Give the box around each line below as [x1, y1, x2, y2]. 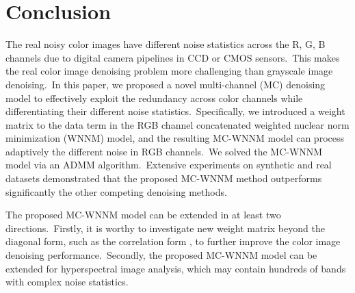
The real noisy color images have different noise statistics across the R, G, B [5, 37, 326, 51]
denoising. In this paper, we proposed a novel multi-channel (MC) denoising [5, 77, 326, 91]
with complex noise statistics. [5, 275, 129, 289]
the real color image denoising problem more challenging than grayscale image [5, 64, 333, 78]
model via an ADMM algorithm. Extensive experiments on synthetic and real [5, 157, 332, 172]
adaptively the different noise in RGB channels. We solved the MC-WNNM [5, 144, 323, 158]
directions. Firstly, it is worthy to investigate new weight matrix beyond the [5, 220, 325, 235]
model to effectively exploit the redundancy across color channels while [5, 90, 303, 105]
